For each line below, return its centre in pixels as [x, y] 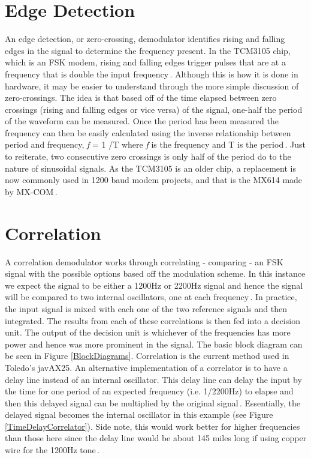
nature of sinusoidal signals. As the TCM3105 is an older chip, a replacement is [150, 168]
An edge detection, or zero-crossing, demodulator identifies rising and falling [145, 39]
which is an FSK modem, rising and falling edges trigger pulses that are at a [145, 62]
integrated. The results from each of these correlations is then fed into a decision [153, 320]
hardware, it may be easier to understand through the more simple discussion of [152, 86]
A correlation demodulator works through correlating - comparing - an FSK [144, 261]
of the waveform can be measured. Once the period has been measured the [142, 121]
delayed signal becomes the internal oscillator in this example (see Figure [139, 414]
